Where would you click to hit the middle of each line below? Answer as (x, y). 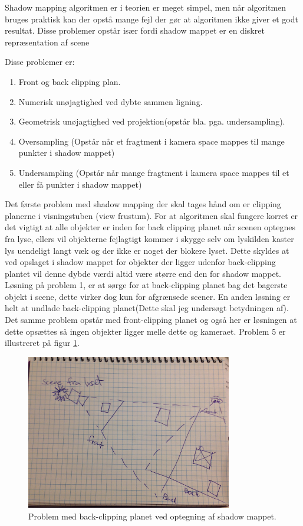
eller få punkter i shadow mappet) (80, 184)
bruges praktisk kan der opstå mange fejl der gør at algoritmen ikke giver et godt (151, 19)
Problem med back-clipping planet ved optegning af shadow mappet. (152, 516)
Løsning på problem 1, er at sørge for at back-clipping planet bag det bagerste (146, 285)
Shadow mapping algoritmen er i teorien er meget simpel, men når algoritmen (146, 7)
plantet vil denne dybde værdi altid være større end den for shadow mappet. (143, 273)
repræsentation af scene (47, 42)
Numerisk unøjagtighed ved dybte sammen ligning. (111, 101)
